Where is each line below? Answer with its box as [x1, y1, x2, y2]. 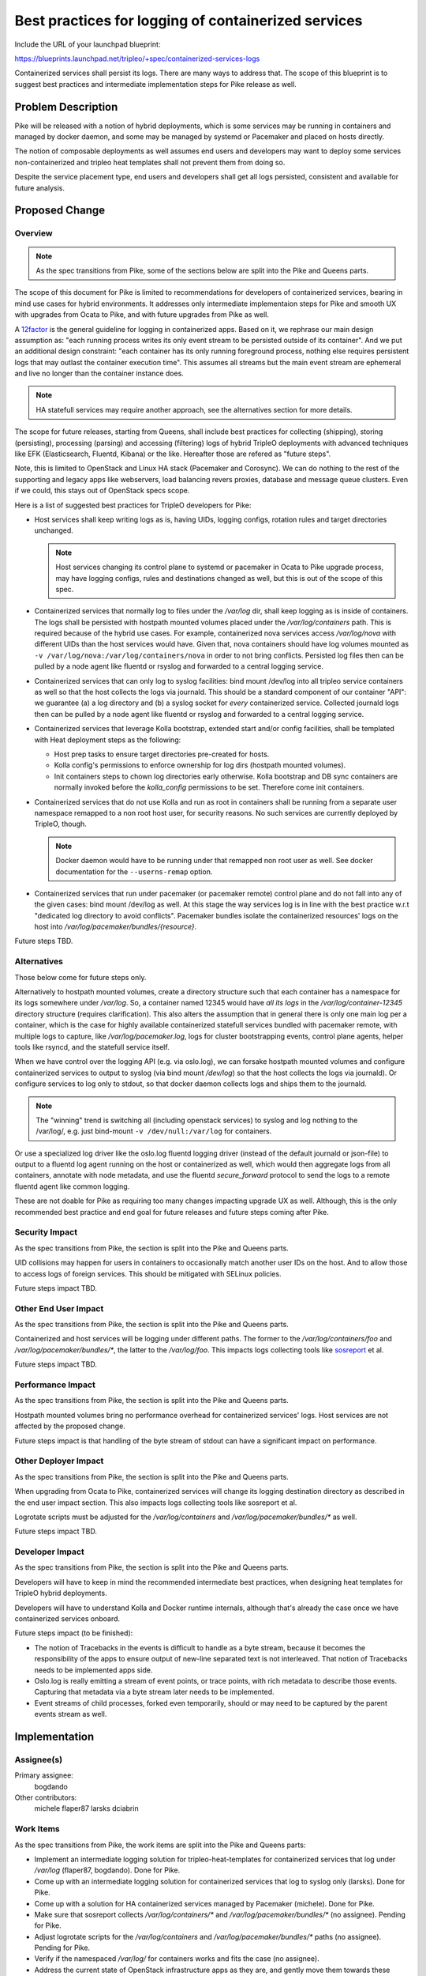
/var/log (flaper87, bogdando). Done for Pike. [34, 1865, 181, 1875]
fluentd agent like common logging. [14, 1182, 130, 1191]
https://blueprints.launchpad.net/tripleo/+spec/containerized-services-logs [14, 54, 260, 63]
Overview [14, 228, 53, 239]
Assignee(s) [14, 1754, 63, 1765]
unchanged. [34, 526, 74, 535]
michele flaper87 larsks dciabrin [34, 1804, 139, 1813]
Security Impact [14, 1227, 78, 1238]
